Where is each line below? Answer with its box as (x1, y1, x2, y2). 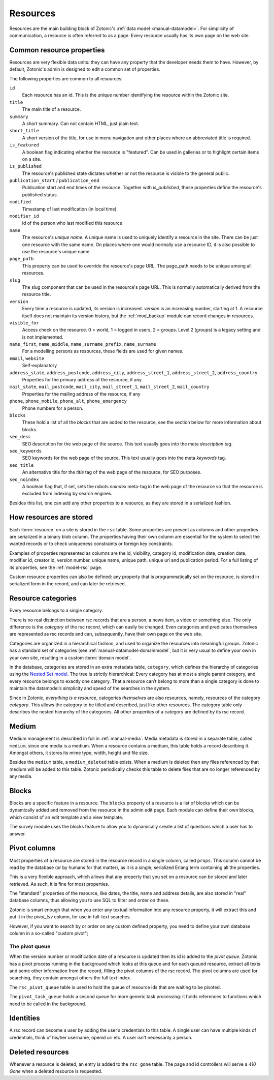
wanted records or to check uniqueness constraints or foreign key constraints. (9, 541, 174, 547)
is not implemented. (22, 334, 63, 340)
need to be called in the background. (9, 1001, 86, 1007)
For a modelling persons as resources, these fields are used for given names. (22, 348, 184, 354)
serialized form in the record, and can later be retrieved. (9, 581, 126, 587)
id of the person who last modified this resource (22, 220, 123, 226)
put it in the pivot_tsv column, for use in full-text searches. (9, 914, 131, 920)
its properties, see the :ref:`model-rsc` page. (9, 564, 102, 571)
